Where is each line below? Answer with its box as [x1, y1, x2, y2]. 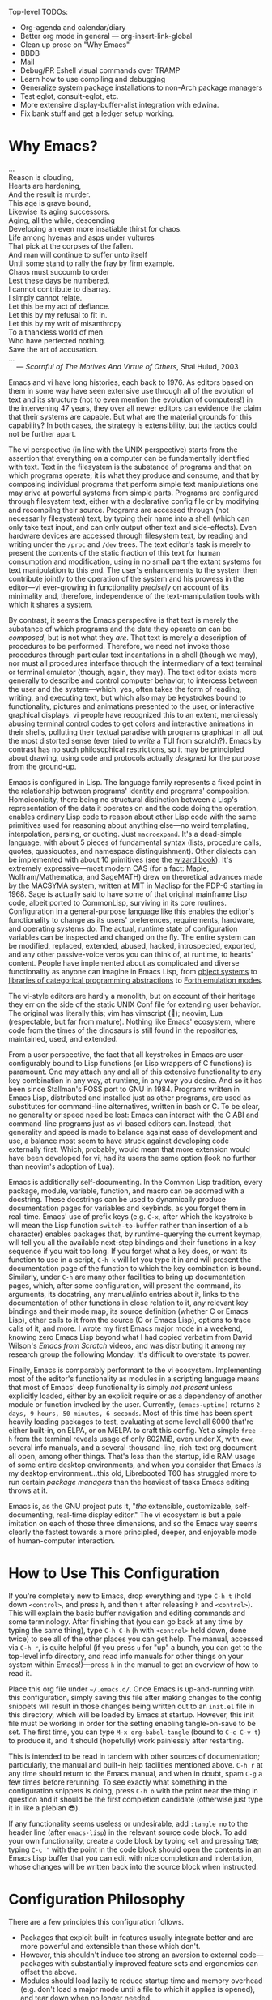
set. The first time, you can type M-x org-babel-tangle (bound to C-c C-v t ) [8, 1727, 261, 1737]
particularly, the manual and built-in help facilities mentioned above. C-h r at [8, 1759, 263, 1769]
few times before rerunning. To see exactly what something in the [8, 1777, 227, 1787]
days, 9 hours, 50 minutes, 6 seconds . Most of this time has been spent [8, 1408, 253, 1418]
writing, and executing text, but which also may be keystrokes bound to [8, 693, 247, 702]
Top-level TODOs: [8, 7, 69, 16]
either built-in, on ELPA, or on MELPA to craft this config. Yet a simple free [8, 1425, 257, 1435]
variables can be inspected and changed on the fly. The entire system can [8, 932, 256, 942]
